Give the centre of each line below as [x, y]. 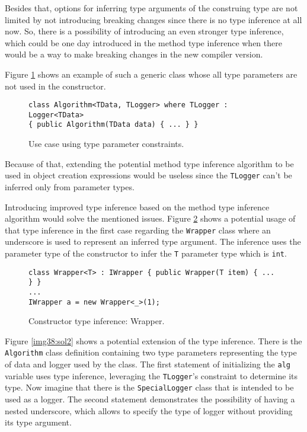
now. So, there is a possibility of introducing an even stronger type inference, [144, 31]
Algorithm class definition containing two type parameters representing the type [151, 352]
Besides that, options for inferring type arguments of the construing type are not [151, 8]
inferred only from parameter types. [70, 186]
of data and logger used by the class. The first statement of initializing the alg [148, 364]
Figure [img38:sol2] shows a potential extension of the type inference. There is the [153, 340]
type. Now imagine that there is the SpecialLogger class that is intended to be [149, 387]
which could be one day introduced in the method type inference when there [143, 42]
